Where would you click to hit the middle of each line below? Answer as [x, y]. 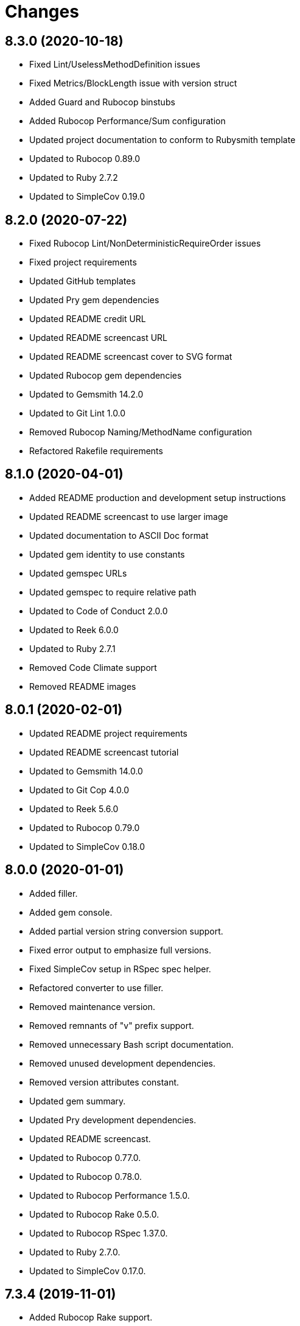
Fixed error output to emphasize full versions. [120, 950]
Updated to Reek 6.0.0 [74, 630]
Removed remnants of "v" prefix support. [112, 1025]
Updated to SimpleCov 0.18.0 [87, 846]
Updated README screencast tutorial [104, 752]
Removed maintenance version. [92, 1006]
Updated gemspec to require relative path [113, 592]
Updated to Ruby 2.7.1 [72, 648]
